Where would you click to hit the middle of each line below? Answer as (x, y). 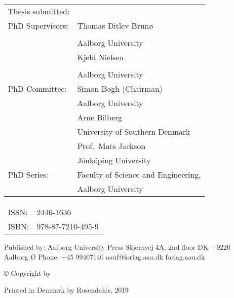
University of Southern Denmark (134, 131)
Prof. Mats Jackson (111, 146)
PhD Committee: (38, 89)
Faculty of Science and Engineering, (139, 174)
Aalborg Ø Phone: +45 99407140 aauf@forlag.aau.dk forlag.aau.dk (104, 256)
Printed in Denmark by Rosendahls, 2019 (66, 289)
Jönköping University (114, 160)
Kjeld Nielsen (100, 57)
